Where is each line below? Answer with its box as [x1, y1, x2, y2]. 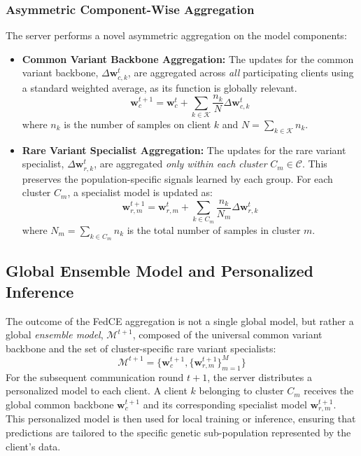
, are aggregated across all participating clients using [127, 65, 354, 80]
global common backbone [6, 396, 114, 411]
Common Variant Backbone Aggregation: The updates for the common [22, 51, 354, 66]
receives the [304, 383, 354, 398]
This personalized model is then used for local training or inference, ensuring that [6, 411, 356, 426]
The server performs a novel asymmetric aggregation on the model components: [6, 28, 347, 43]
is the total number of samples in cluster [127, 222, 301, 237]
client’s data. [6, 438, 61, 453]
